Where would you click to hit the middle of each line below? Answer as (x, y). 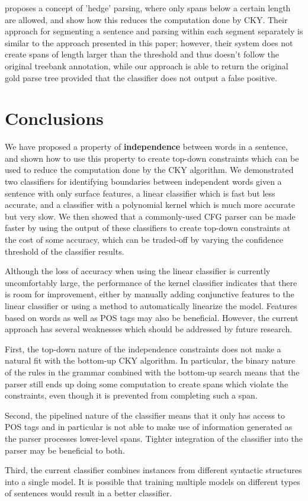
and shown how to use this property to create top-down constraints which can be (152, 158)
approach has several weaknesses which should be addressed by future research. (149, 329)
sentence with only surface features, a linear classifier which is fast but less (140, 193)
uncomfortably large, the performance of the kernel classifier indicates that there (151, 282)
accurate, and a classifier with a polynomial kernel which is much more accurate (150, 205)
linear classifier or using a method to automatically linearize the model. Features (151, 306)
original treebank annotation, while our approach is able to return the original (147, 65)
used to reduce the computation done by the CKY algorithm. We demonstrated (149, 170)
